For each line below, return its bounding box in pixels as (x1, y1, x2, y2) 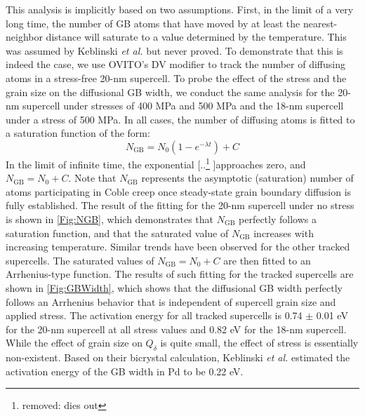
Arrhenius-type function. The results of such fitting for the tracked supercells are (6, 267, 354, 281)
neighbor (6, 29, 43, 44)
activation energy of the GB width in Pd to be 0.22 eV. (6, 363, 244, 378)
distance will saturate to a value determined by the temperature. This (46, 29, 347, 44)
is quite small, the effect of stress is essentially (160, 335, 359, 350)
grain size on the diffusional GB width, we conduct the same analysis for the (6, 84, 335, 99)
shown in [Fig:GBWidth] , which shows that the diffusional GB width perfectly (6, 280, 343, 295)
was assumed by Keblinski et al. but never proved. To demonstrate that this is (6, 43, 343, 58)
